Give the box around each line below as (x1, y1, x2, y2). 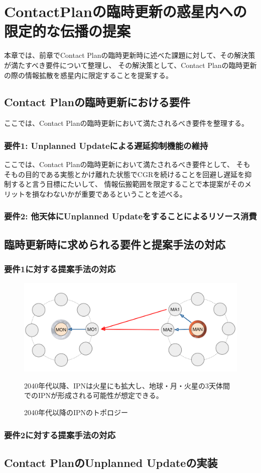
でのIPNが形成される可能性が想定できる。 (24, 390, 163, 401)
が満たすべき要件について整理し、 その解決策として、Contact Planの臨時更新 (4, 59, 257, 70)
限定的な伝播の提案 (4, 21, 131, 41)
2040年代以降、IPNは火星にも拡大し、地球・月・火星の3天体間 (24, 380, 230, 390)
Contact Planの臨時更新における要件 (4, 94, 190, 110)
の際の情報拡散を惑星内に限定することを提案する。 (4, 69, 173, 80)
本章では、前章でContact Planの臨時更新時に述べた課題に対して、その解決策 (4, 50, 255, 60)
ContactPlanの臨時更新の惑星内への (4, 1, 247, 22)
